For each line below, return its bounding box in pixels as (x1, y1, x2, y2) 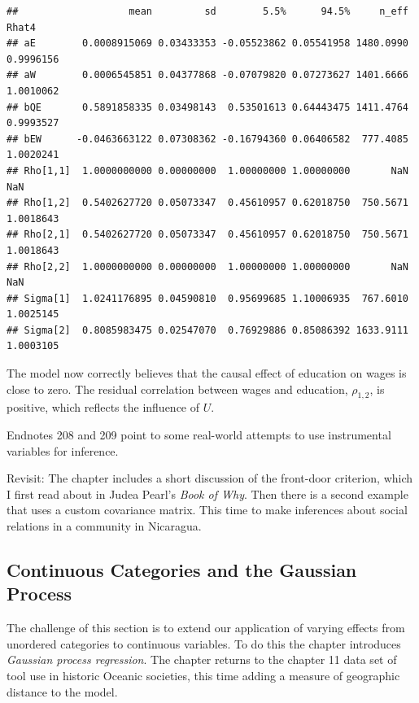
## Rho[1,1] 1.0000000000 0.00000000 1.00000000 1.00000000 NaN (7, 164, 408, 177)
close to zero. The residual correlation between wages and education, (7, 380, 348, 397)
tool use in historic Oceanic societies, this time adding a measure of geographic (7, 666, 400, 683)
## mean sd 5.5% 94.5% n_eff (7, 6, 408, 17)
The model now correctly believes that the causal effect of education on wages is (7, 365, 407, 382)
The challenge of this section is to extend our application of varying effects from (7, 619, 405, 636)
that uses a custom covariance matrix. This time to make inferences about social (7, 501, 408, 518)
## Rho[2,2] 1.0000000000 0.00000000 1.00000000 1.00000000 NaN (7, 260, 408, 273)
